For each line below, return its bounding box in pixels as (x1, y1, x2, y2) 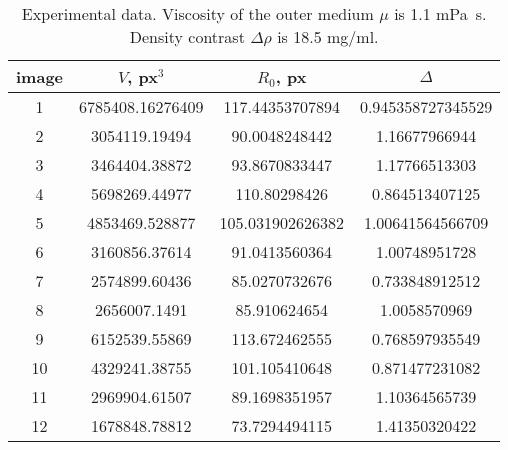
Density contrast (129, 25, 245, 48)
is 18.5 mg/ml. (277, 25, 379, 48)
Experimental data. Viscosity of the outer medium (21, 2, 374, 25)
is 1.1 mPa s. (394, 2, 487, 25)
